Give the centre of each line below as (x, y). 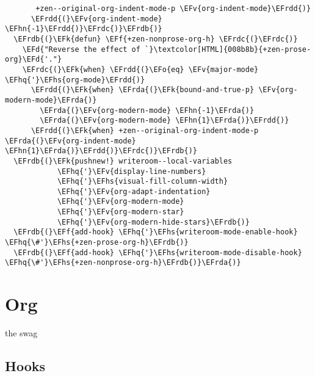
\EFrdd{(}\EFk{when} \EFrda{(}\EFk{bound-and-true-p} (143, 90)
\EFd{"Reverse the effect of (81, 49)
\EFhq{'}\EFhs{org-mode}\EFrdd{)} (75, 80)
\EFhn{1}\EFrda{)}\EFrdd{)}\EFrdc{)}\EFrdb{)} (101, 151)
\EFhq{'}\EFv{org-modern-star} (121, 212)
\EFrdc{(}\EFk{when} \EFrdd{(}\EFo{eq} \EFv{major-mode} (140, 69)
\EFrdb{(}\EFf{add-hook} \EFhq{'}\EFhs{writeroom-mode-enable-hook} (156, 232)
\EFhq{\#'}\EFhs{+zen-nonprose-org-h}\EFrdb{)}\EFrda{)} (123, 263)
